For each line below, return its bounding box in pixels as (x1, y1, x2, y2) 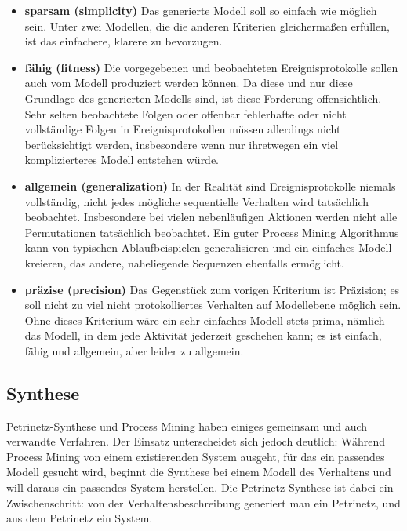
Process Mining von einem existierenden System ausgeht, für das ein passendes (6, 448, 385, 464)
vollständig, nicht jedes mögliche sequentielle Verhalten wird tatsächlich (24, 193, 369, 209)
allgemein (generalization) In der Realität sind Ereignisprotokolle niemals (24, 177, 396, 194)
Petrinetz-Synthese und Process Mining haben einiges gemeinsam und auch (6, 417, 368, 434)
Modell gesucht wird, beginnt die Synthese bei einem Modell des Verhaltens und (6, 464, 391, 480)
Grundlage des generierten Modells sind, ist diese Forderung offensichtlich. (24, 89, 382, 106)
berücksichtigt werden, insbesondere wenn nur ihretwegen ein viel (24, 136, 339, 152)
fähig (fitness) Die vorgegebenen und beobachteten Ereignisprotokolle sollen (24, 59, 398, 75)
